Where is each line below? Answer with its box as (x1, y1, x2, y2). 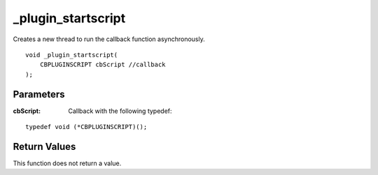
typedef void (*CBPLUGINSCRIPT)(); (25, 123, 148, 131)
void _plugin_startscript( (25, 51, 118, 59)
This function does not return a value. (13, 159, 122, 167)
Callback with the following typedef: (68, 107, 172, 115)
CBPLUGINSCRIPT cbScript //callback (39, 61, 166, 69)
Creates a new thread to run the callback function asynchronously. (13, 35, 206, 43)
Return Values (13, 140, 76, 153)
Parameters (13, 88, 65, 100)
